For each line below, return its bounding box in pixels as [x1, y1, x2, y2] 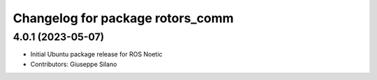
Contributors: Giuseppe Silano [30, 60, 117, 68]
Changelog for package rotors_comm [13, 10, 234, 26]
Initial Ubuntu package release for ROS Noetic [30, 50, 163, 58]
